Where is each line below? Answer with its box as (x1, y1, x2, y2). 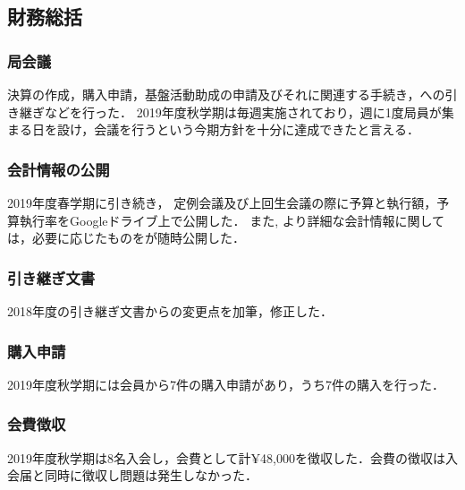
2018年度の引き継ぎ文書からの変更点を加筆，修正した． (7, 302, 333, 320)
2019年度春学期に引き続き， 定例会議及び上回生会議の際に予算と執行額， (7, 193, 437, 211)
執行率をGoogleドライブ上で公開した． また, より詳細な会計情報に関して (19, 211, 445, 229)
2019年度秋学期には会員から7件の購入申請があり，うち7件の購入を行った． (7, 374, 445, 393)
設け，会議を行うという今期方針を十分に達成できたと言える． (56, 120, 419, 139)
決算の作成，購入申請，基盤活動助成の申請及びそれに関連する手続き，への (7, 85, 445, 103)
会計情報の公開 (7, 158, 110, 180)
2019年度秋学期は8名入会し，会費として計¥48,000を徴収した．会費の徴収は (7, 448, 445, 467)
